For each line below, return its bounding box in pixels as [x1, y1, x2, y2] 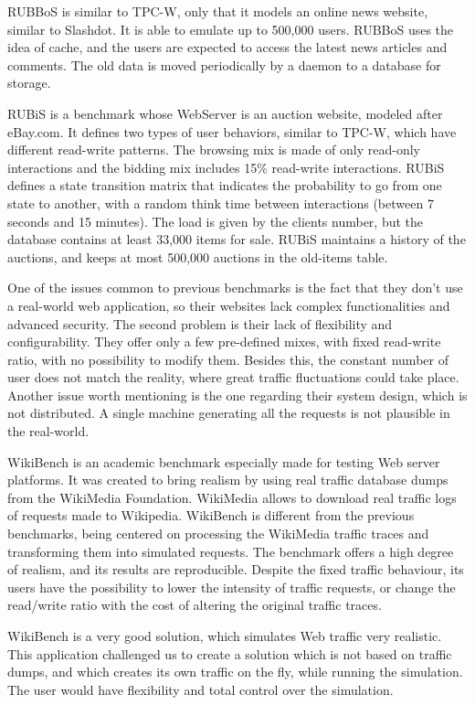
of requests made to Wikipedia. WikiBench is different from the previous [7, 506, 415, 525]
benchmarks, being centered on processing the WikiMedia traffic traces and [7, 524, 429, 543]
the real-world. [7, 422, 90, 441]
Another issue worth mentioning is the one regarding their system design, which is [7, 385, 468, 404]
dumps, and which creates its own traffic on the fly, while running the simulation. [7, 662, 463, 681]
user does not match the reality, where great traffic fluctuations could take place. [7, 368, 459, 387]
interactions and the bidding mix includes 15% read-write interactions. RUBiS [7, 157, 445, 176]
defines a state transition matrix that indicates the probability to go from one [7, 176, 442, 195]
